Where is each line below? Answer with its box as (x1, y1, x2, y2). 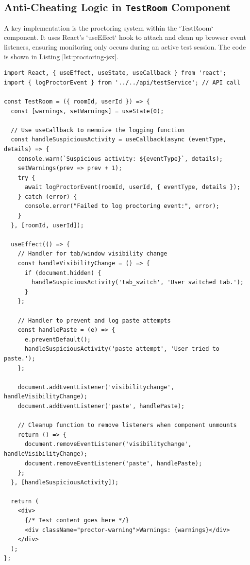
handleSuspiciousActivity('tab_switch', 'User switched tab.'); (32, 279, 244, 286)
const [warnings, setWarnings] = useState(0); (11, 107, 164, 115)
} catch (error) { (17, 193, 77, 200)
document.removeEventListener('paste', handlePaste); (24, 460, 202, 467)
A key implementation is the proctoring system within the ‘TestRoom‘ (4, 22, 214, 33)
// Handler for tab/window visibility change (17, 250, 167, 257)
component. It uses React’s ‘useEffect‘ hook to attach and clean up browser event (4, 32, 246, 42)
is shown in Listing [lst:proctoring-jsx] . (4, 51, 118, 61)
